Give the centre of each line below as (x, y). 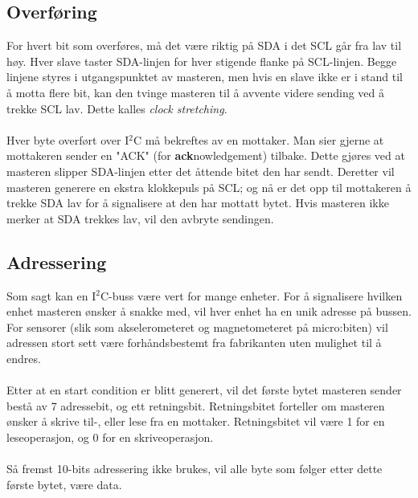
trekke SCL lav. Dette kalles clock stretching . (117, 108)
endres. (24, 358)
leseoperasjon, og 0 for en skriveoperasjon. (110, 437)
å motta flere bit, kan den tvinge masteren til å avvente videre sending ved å (196, 92)
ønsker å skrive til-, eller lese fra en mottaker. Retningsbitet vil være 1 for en (196, 421)
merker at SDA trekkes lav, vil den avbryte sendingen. (140, 218)
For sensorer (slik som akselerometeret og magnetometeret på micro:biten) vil (197, 327)
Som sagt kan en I (51, 295)
